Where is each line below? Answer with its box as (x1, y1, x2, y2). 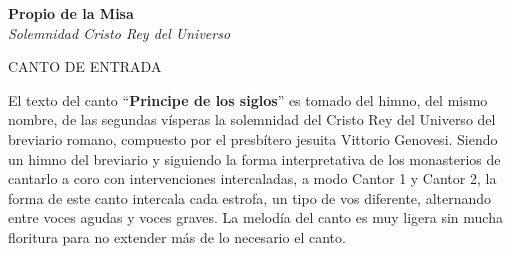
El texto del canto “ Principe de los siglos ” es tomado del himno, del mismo (8, 89, 488, 110)
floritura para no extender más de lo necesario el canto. (8, 226, 346, 247)
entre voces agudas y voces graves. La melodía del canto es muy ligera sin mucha (8, 207, 503, 228)
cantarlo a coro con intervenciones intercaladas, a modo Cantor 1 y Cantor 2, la (8, 168, 497, 189)
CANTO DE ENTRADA (8, 56, 162, 77)
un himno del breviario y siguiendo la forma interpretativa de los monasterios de (8, 148, 501, 169)
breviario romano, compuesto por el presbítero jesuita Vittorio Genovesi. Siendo (8, 128, 498, 149)
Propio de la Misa (8, 3, 134, 23)
